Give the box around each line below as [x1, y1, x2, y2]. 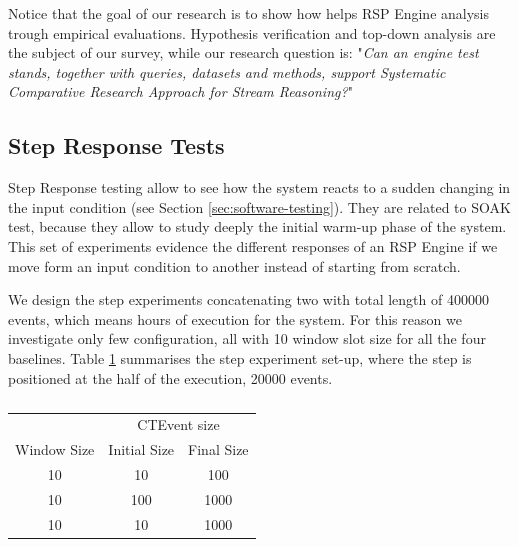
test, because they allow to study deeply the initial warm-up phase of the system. [8, 216, 507, 237]
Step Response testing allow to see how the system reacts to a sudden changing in [8, 177, 511, 198]
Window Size [15, 439, 95, 460]
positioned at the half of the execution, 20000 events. [8, 367, 333, 388]
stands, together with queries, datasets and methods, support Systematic [8, 61, 446, 82]
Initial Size [108, 439, 175, 460]
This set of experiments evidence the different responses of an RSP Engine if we [8, 235, 498, 256]
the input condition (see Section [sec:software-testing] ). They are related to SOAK [8, 196, 511, 217]
